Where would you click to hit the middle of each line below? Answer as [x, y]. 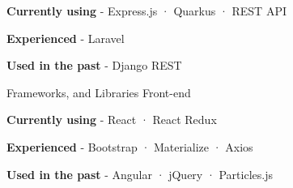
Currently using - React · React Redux [112, 120]
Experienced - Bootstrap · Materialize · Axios [130, 146]
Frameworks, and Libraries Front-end [99, 92]
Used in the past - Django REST [94, 65]
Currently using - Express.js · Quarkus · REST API [146, 11]
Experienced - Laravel [66, 38]
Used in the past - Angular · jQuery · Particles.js [140, 174]
